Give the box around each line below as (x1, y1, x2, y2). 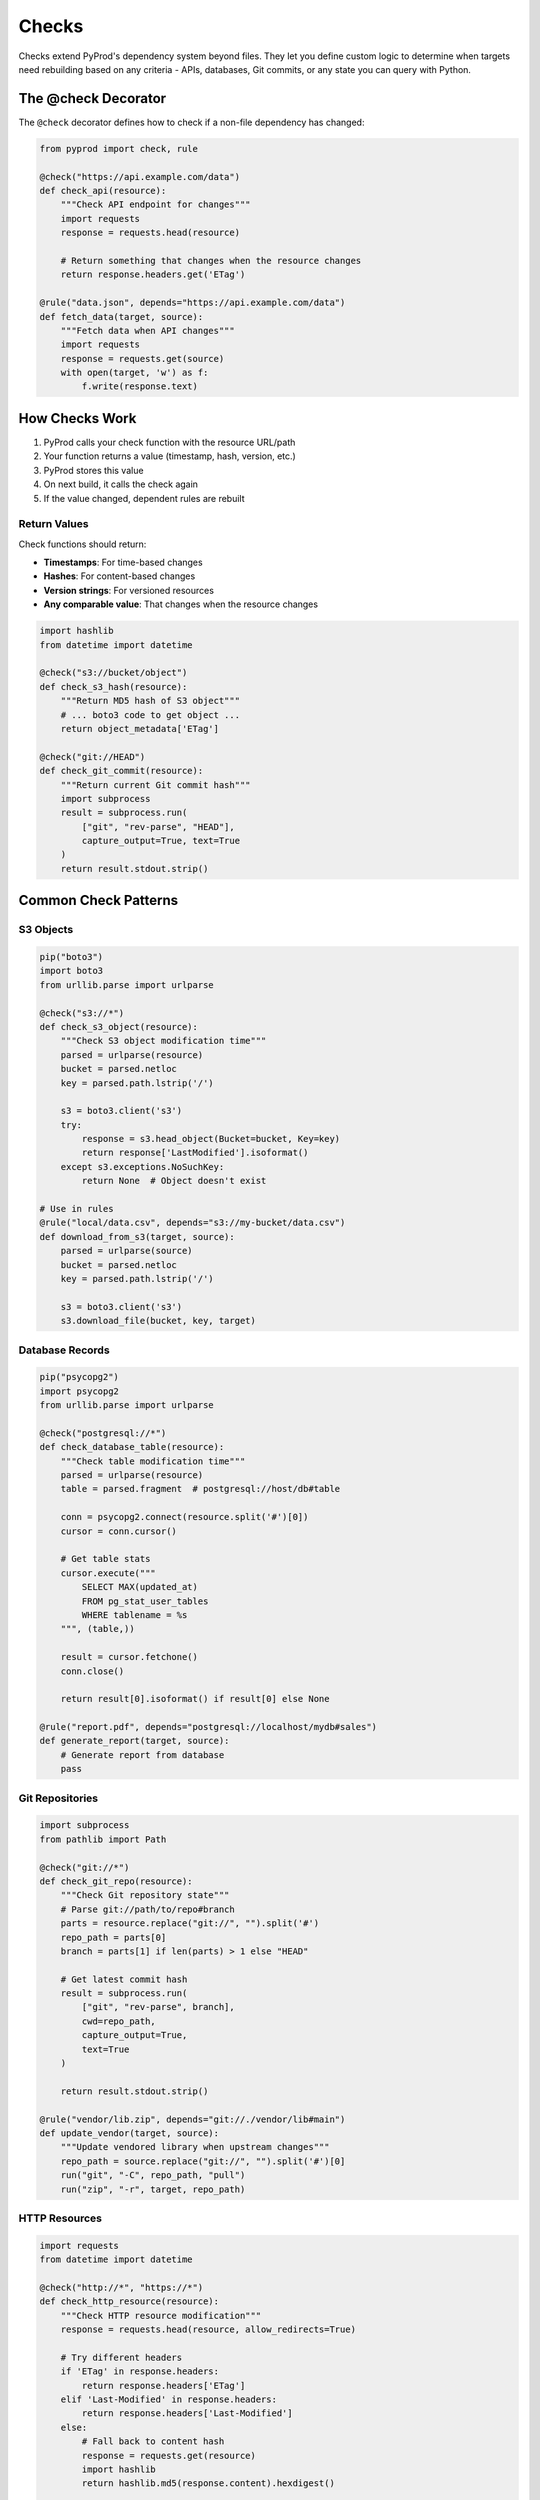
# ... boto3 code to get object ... (60, 709, 240, 720)
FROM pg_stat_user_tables (81, 1595, 209, 1607)
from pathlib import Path (39, 1833, 167, 1845)
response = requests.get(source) (60, 353, 225, 364)
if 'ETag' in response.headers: (60, 2366, 220, 2377)
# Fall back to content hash (81, 2436, 225, 2447)
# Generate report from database (60, 1749, 225, 1760)
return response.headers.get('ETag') (60, 269, 246, 280)
